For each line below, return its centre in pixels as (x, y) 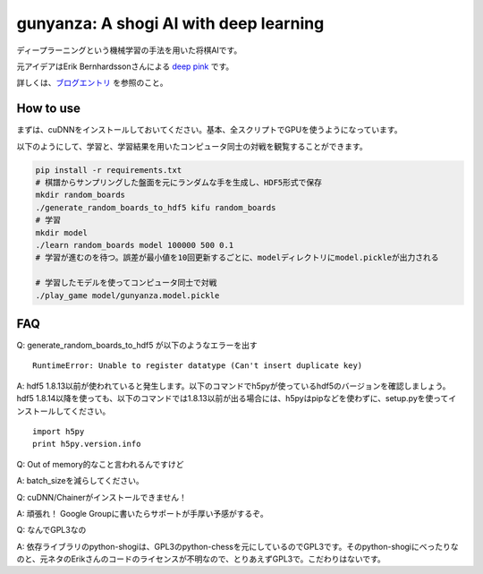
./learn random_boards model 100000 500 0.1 (135, 245)
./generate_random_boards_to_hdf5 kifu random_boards (156, 207)
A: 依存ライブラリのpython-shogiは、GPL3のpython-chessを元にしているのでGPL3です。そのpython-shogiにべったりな (238, 546)
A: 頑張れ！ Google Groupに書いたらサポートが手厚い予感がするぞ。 (142, 513)
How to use (48, 109)
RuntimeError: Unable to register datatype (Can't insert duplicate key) (198, 366)
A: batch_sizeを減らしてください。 (80, 481)
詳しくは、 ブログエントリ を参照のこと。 (92, 83)
